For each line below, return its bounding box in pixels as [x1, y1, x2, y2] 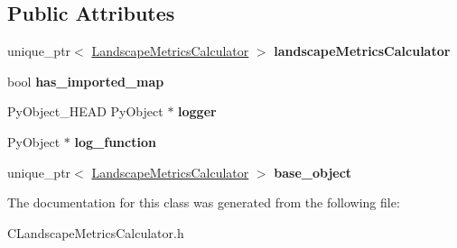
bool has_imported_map [7, 71, 164, 90]
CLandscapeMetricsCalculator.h [7, 223, 184, 242]
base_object [274, 162, 352, 181]
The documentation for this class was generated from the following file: [7, 193, 400, 212]
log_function [74, 132, 156, 151]
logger [178, 102, 217, 121]
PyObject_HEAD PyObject [7, 102, 163, 121]
